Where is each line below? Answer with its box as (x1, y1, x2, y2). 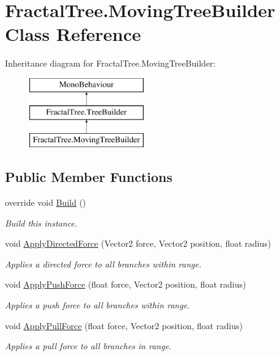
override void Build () (5, 196, 86, 209)
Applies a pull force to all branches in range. (5, 340, 172, 352)
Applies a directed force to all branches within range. (5, 257, 202, 270)
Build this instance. (5, 216, 78, 229)
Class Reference (5, 21, 141, 46)
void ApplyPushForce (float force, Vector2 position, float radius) (5, 278, 246, 291)
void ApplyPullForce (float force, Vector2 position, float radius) (5, 319, 243, 332)
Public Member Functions (5, 167, 172, 186)
